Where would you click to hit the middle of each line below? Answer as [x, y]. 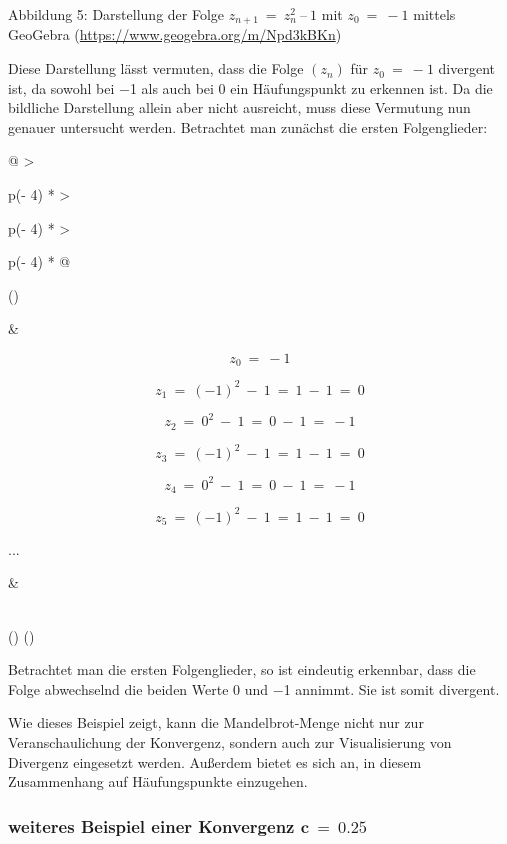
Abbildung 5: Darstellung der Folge [116, 14]
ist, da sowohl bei [61, 87]
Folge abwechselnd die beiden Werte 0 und [138, 688]
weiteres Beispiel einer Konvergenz [151, 825]
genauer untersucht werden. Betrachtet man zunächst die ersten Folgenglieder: [248, 126]
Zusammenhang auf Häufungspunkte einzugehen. [158, 781]
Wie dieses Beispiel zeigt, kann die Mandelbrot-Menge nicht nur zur [216, 722]
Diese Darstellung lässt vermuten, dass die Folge [156, 68]
